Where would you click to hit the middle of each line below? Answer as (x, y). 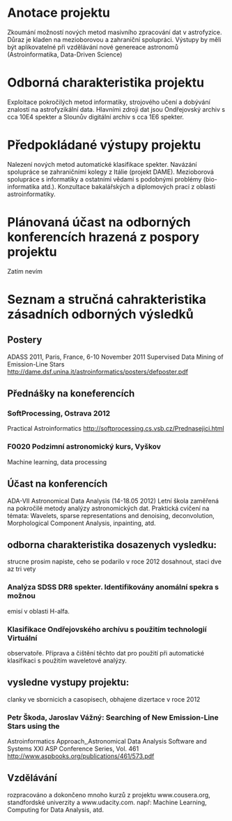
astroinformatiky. (31, 194)
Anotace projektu (59, 13)
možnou (22, 596)
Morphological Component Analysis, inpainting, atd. (82, 523)
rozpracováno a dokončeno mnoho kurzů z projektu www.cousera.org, (109, 794)
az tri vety (22, 569)
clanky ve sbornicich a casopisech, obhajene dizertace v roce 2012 (104, 699)
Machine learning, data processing (57, 461)
